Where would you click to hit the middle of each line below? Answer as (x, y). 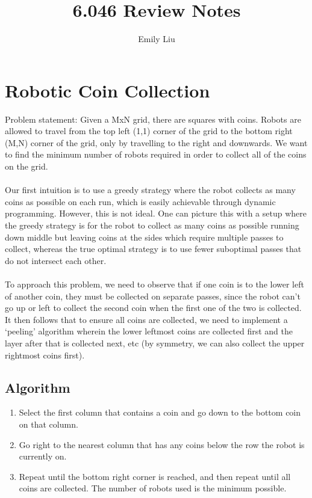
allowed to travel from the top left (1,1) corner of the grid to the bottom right (149, 131)
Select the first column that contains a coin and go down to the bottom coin (160, 412)
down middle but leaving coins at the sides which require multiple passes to (144, 237)
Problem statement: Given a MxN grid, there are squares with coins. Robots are (153, 119)
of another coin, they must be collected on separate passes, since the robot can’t (153, 296)
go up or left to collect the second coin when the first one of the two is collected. (153, 308)
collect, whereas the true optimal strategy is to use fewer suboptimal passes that (153, 249)
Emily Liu (157, 39)
